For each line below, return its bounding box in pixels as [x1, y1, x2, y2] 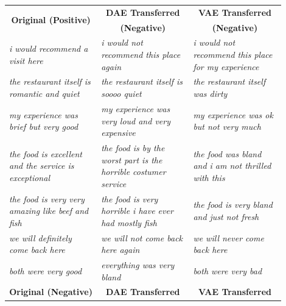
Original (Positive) [11, 13, 91, 26]
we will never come [193, 231, 264, 244]
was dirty [193, 87, 228, 100]
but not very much [193, 120, 261, 133]
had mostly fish [101, 216, 157, 229]
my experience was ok [193, 108, 273, 121]
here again [101, 243, 140, 256]
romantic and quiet [9, 87, 80, 100]
